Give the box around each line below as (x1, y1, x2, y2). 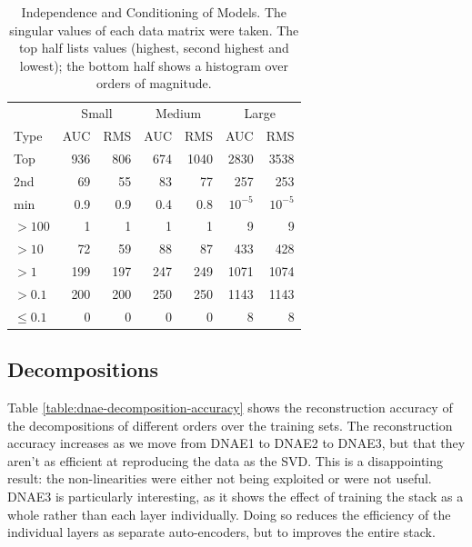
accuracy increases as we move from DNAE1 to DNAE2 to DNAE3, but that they (7, 433, 466, 453)
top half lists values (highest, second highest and (18, 38, 289, 57)
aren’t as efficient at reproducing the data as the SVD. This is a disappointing (7, 451, 444, 470)
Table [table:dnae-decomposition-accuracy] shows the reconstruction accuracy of (7, 398, 453, 417)
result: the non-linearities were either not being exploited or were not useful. (7, 469, 432, 488)
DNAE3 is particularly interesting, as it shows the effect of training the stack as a (7, 487, 464, 506)
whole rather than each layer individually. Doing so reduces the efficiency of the (7, 504, 451, 523)
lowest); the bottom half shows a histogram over (19, 55, 288, 75)
